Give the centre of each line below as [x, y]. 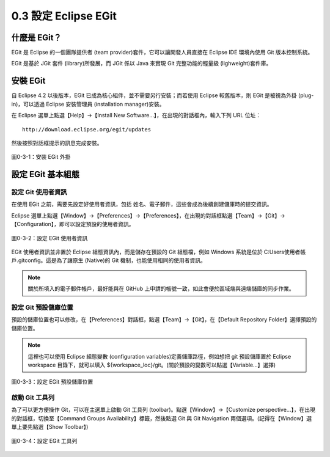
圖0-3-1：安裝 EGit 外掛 [41, 157]
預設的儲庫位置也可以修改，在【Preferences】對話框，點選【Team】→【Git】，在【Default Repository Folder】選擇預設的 [164, 320]
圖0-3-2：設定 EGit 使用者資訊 [50, 238]
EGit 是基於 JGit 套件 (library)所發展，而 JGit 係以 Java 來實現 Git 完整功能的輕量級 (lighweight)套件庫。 [141, 64]
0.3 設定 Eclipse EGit [64, 16]
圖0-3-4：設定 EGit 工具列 [44, 441]
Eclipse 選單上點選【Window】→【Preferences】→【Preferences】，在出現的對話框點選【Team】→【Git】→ [148, 215]
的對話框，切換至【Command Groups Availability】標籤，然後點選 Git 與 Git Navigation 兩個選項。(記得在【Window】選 [162, 418]
